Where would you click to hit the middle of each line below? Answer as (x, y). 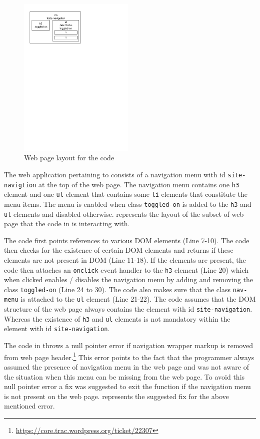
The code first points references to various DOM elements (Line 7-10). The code (127, 240)
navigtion (20, 185)
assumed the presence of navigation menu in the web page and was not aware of (126, 366)
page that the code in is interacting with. (67, 223)
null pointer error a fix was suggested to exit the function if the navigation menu (127, 386)
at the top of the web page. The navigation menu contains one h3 (139, 184)
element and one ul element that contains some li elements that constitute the (126, 194)
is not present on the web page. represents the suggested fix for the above (116, 396)
